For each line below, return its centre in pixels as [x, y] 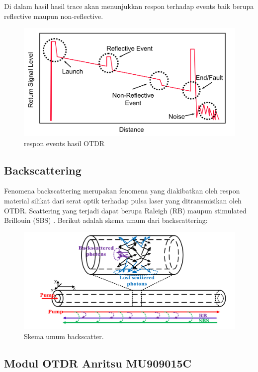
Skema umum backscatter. [64, 336]
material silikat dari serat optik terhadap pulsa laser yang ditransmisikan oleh [123, 201]
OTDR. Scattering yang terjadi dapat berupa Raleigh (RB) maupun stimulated [125, 210]
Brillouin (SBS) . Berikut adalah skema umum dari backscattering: [106, 220]
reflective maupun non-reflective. [54, 16]
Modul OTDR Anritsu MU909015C [98, 363]
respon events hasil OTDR [64, 143]
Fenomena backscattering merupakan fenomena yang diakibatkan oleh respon [122, 191]
